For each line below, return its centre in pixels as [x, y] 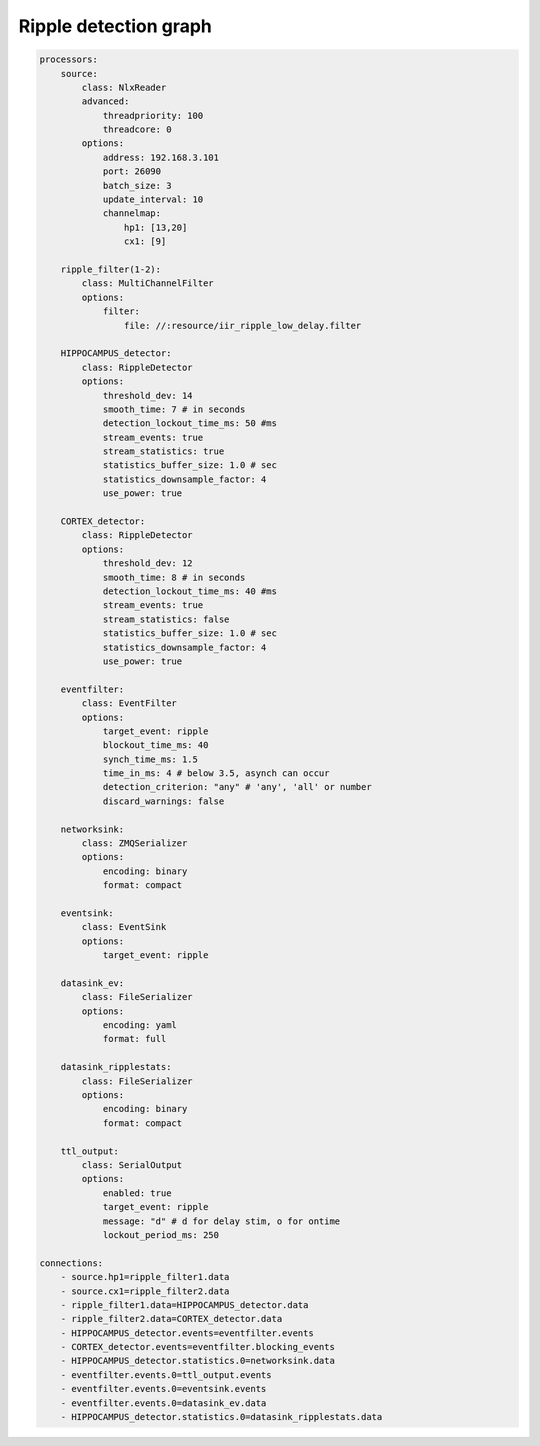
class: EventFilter [129, 703]
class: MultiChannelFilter [147, 283]
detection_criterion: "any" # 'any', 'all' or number [237, 787]
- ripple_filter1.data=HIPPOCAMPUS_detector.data [184, 1304]
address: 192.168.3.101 [161, 157]
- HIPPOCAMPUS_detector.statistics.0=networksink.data [197, 1361]
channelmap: [132, 213]
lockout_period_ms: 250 [161, 1234]
